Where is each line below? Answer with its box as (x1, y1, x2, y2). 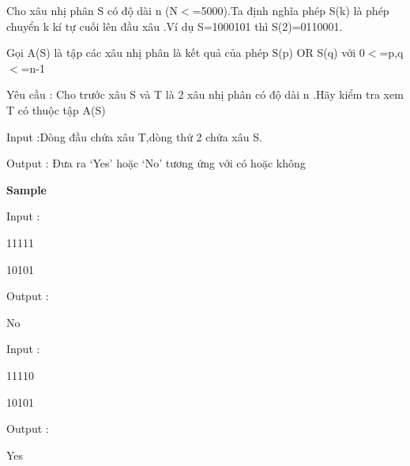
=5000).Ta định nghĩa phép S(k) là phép (192, 2, 389, 18)
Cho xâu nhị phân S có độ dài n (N (6, 2, 179, 18)
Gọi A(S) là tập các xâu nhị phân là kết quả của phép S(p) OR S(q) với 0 (6, 44, 365, 61)
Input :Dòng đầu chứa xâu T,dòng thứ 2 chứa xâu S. (6, 128, 262, 145)
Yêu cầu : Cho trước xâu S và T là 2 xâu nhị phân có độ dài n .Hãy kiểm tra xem (6, 86, 404, 103)
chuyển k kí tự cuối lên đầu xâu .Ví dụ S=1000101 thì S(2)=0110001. (6, 17, 343, 34)
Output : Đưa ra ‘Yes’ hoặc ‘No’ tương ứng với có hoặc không (6, 155, 306, 171)
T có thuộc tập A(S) (6, 101, 106, 118)
